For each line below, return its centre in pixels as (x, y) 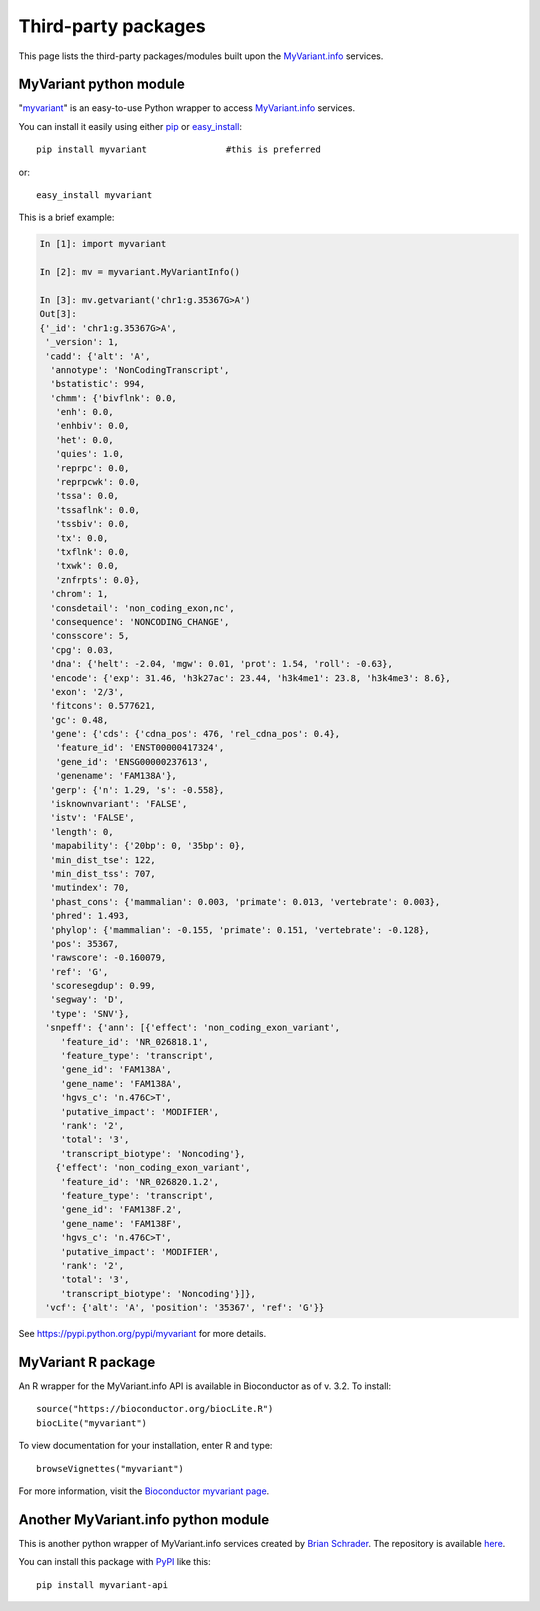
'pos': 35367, (85, 943)
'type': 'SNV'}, (90, 1013)
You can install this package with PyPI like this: (114, 1562)
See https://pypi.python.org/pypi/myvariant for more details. (142, 1334)
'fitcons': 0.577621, (103, 706)
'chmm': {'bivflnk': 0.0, (113, 398)
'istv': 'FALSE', (92, 818)
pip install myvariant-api (102, 1584)
